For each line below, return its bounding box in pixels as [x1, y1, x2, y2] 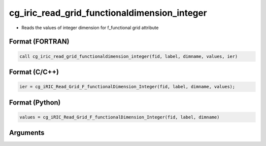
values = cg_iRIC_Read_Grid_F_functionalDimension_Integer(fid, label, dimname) [19, 114, 220, 120]
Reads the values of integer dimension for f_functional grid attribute [21, 25, 159, 31]
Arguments [9, 129, 45, 137]
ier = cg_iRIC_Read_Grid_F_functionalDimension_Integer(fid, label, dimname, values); [19, 84, 235, 90]
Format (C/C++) [9, 68, 59, 76]
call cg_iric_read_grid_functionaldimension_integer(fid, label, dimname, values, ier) [19, 53, 238, 59]
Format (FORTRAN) [9, 37, 69, 46]
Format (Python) [9, 98, 61, 107]
